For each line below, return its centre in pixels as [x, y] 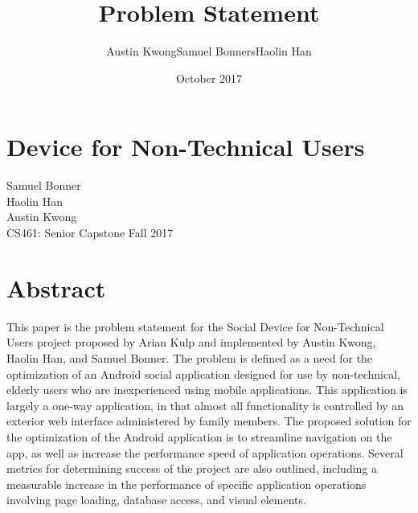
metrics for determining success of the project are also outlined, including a [192, 468]
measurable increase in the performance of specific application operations [186, 484]
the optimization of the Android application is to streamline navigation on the [199, 436]
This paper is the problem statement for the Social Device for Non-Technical [195, 326]
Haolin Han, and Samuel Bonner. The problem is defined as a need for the [190, 357]
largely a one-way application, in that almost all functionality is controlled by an [205, 405]
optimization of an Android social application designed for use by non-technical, [203, 373]
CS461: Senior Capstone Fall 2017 [90, 233]
